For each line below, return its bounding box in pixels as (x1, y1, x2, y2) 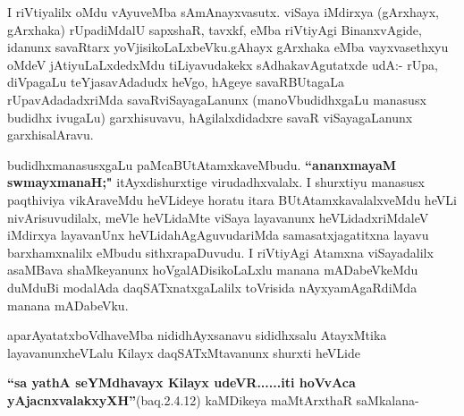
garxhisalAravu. (7, 125, 94, 144)
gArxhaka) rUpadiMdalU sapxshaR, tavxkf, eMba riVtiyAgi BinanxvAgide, (7, 20, 422, 38)
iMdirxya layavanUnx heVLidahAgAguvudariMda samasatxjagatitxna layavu (7, 225, 429, 244)
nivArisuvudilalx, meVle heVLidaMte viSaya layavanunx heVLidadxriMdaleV (7, 208, 429, 226)
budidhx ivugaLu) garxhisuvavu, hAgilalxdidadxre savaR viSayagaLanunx (7, 107, 413, 126)
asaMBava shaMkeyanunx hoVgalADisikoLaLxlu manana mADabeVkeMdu (7, 260, 418, 279)
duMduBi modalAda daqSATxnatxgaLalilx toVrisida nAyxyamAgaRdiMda (7, 277, 418, 296)
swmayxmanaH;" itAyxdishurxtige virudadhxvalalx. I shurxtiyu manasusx (7, 173, 425, 191)
